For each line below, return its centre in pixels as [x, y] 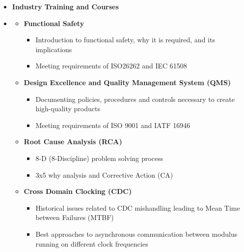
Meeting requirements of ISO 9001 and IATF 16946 [113, 125]
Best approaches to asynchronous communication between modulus [136, 234]
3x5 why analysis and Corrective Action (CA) [104, 174]
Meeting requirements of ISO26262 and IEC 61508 [111, 66]
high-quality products [68, 109]
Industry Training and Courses [65, 6]
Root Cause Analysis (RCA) [73, 142]
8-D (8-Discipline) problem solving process [99, 158]
